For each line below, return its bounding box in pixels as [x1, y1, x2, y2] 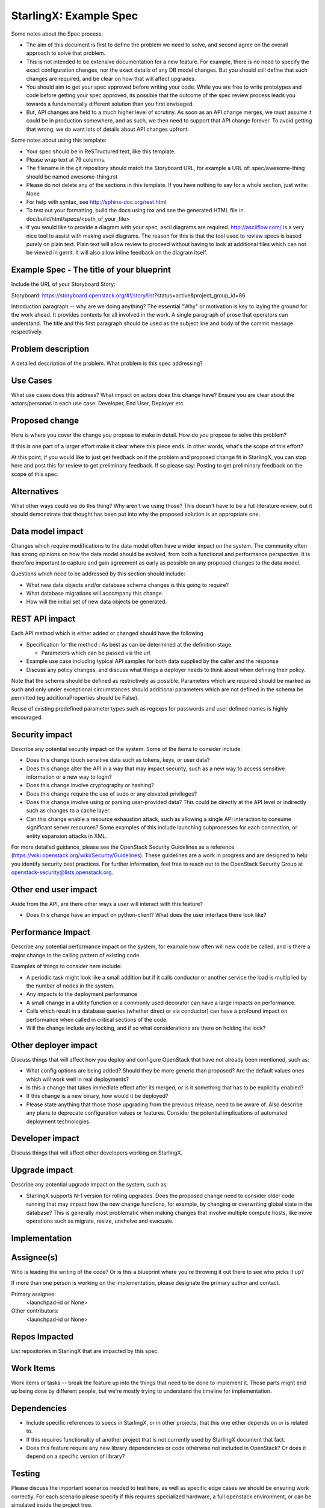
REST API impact [11, 614, 75, 624]
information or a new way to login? [26, 773, 112, 781]
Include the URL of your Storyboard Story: [11, 280, 116, 288]
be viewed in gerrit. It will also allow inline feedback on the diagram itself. [26, 249, 208, 256]
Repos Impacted [11, 1331, 74, 1342]
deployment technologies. [26, 1118, 91, 1125]
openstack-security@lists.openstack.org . [11, 869, 114, 876]
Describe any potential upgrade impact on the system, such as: [11, 1181, 169, 1188]
